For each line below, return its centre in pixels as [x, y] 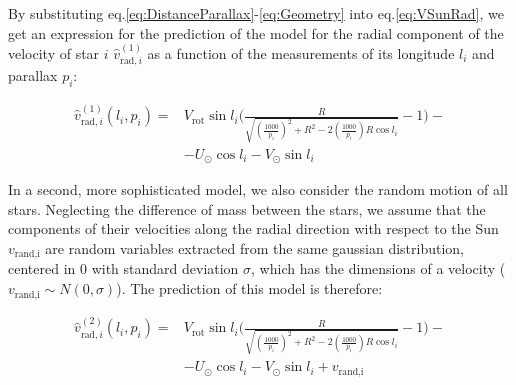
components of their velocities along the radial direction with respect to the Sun [253, 228]
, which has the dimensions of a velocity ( [378, 268]
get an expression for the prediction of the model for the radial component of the [256, 32]
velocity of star [54, 53]
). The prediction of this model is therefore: [249, 288]
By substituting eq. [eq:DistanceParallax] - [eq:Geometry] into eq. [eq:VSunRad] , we [256, 13]
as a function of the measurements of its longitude [301, 53]
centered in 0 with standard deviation [123, 268]
